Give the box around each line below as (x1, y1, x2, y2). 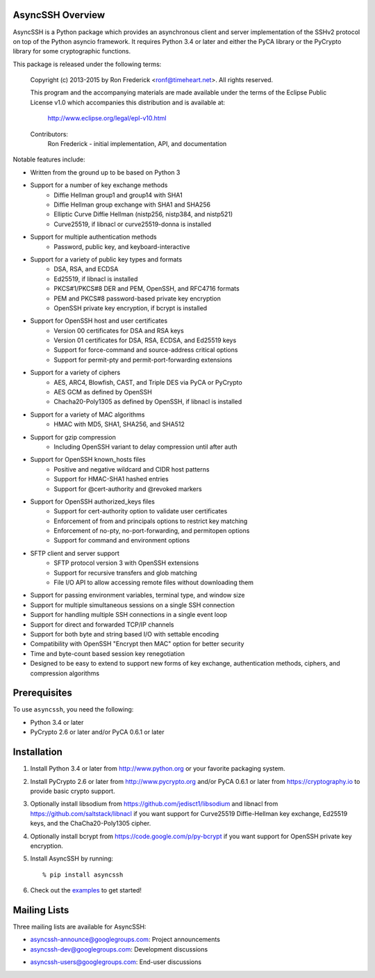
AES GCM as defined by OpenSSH (53, 388, 152, 396)
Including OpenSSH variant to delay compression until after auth (53, 442, 237, 451)
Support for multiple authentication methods (30, 233, 157, 241)
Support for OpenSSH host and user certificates (30, 316, 168, 325)
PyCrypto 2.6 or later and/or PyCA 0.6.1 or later (30, 728, 165, 737)
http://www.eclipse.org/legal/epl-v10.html (47, 114, 167, 122)
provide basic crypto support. (30, 787, 115, 795)
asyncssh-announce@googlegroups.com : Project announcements (30, 936, 220, 944)
